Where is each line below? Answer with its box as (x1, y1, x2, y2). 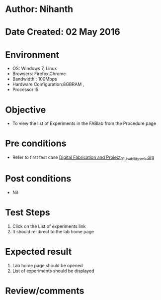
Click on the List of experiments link (12, 223, 86, 229)
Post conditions (5, 173, 72, 185)
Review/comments (5, 285, 84, 297)
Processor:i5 (12, 87, 39, 93)
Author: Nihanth (5, 3, 74, 15)
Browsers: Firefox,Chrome (12, 71, 66, 77)
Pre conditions (5, 138, 67, 149)
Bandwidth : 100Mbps (12, 76, 57, 82)
